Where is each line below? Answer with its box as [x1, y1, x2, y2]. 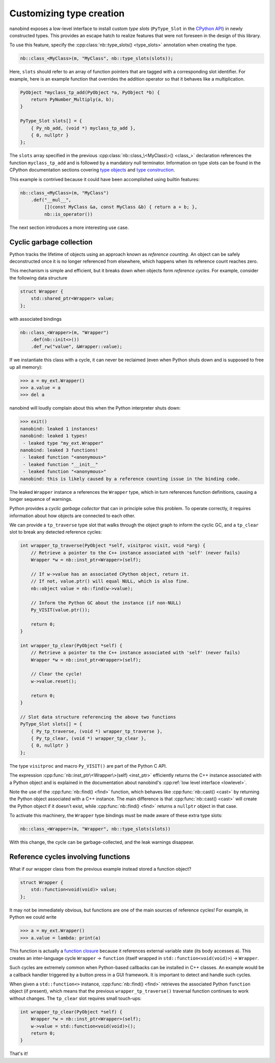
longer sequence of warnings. [9, 496, 73, 502]
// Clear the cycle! [31, 671, 82, 677]
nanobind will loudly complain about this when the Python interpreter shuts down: [9, 405, 181, 411]
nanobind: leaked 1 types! [20, 433, 88, 439]
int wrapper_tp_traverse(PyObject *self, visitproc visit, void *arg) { [20, 543, 206, 548]
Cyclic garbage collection [9, 238, 93, 246]
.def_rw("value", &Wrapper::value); [31, 344, 122, 349]
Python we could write [9, 914, 57, 920]
